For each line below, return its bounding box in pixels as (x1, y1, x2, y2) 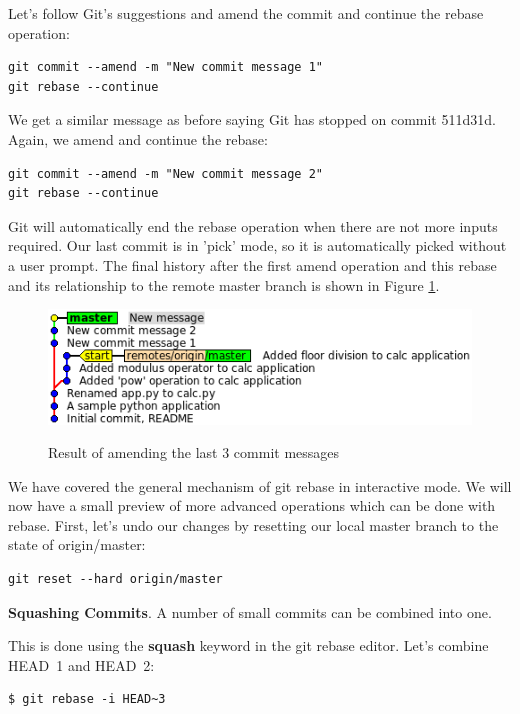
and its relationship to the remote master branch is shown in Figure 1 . (8, 274, 440, 295)
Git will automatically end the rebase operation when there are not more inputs (8, 215, 498, 236)
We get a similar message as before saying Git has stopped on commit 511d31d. (8, 109, 496, 130)
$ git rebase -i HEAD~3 (8, 692, 166, 707)
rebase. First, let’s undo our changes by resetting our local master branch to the (8, 514, 499, 535)
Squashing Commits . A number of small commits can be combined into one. (8, 601, 492, 622)
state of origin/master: (8, 534, 146, 555)
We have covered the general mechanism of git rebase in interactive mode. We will (8, 475, 512, 496)
